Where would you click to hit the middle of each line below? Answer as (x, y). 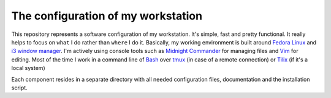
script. (19, 88)
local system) (28, 68)
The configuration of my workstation (107, 16)
